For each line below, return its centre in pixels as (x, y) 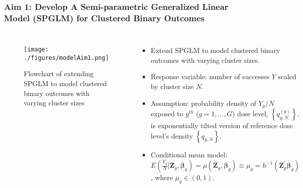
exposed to (167, 113)
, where (162, 177)
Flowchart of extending (59, 73)
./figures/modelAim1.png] (66, 58)
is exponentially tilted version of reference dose (222, 125)
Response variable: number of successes (210, 76)
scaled (287, 76)
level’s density (172, 135)
